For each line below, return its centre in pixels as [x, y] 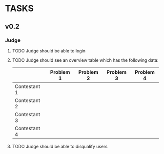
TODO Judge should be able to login [49, 51]
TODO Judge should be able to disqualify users [60, 146]
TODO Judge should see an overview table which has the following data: [85, 60]
